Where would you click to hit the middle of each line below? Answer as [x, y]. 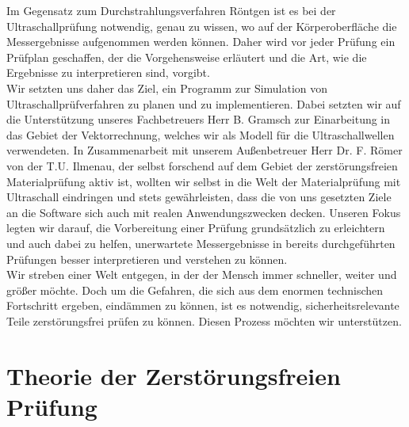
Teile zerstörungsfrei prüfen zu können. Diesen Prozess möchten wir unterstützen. [204, 320]
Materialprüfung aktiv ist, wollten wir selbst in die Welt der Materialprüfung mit [204, 181]
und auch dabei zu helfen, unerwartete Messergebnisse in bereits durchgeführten [201, 243]
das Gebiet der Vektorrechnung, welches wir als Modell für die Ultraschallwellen [201, 134]
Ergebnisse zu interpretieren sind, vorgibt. [108, 72]
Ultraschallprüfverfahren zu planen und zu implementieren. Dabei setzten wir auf [204, 103]
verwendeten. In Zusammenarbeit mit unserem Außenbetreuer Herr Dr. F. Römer [204, 150]
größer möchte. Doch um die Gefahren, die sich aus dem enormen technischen [195, 290]
